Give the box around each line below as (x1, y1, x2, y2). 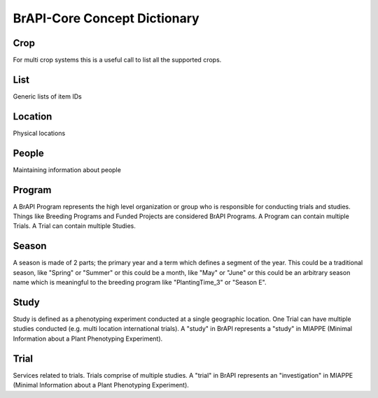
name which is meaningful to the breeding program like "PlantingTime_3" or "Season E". (13, 278, 267, 287)
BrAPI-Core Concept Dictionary (13, 10, 199, 26)
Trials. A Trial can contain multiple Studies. (13, 222, 136, 230)
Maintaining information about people (13, 165, 122, 174)
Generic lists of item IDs (13, 92, 82, 101)
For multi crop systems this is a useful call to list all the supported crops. (13, 56, 222, 64)
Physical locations (13, 129, 66, 137)
